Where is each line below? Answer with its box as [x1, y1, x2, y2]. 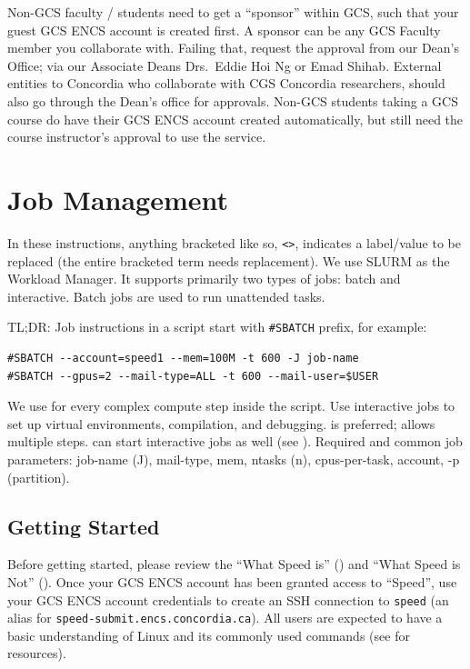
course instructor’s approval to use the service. [7, 127, 266, 146]
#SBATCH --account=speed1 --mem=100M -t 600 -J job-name [7, 351, 359, 364]
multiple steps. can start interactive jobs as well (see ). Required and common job [7, 432, 463, 451]
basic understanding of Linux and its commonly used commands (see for [7, 625, 410, 644]
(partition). [7, 467, 70, 486]
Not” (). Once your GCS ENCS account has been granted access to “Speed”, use [7, 572, 457, 591]
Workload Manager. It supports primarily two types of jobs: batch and [7, 269, 401, 288]
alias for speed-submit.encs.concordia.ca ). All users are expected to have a [7, 608, 443, 627]
